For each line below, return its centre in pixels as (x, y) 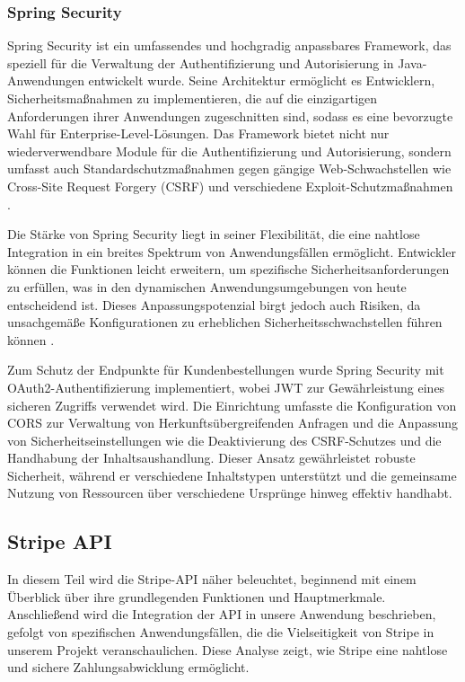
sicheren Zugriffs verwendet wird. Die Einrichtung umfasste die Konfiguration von (232, 405)
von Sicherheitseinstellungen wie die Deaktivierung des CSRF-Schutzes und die (224, 440)
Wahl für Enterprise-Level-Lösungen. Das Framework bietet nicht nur (198, 133)
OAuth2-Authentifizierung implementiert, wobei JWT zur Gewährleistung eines (226, 387)
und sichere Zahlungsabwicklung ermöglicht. (128, 667)
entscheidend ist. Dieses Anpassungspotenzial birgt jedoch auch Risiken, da (214, 304)
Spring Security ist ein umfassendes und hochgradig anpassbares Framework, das (229, 45)
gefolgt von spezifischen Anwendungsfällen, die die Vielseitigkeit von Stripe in (221, 632)
